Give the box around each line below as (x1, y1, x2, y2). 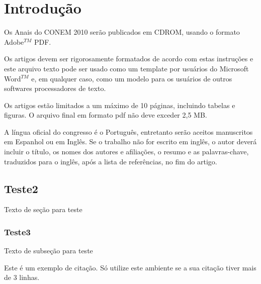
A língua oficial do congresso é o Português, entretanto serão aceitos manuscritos (4, 126, 253, 137)
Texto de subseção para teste (4, 245, 93, 256)
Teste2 (4, 180, 38, 196)
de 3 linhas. (4, 272, 40, 282)
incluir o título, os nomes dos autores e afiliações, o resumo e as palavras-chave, (4, 146, 249, 157)
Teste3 (4, 225, 31, 238)
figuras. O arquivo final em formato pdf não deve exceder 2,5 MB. (4, 110, 207, 120)
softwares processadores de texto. (4, 83, 106, 93)
